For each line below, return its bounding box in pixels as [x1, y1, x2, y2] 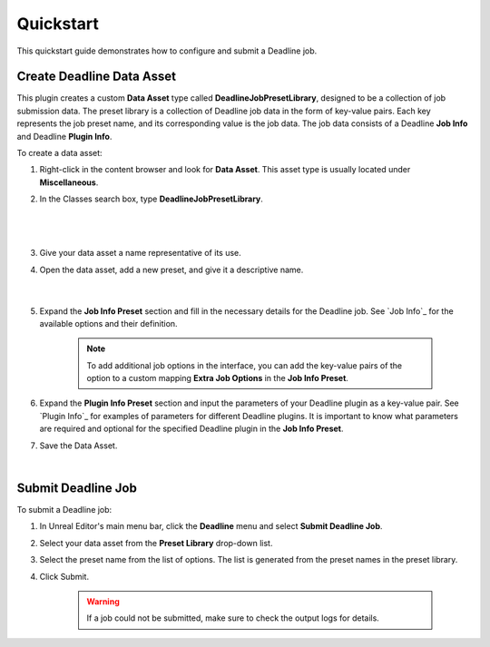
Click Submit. [39, 571, 90, 582]
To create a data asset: [16, 148, 103, 159]
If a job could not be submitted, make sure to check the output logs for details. [86, 613, 380, 623]
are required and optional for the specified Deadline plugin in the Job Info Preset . [39, 423, 344, 435]
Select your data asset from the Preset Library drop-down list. [39, 537, 273, 548]
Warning [86, 595, 120, 607]
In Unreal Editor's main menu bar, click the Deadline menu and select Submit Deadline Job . [39, 521, 383, 532]
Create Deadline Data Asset [16, 69, 177, 84]
